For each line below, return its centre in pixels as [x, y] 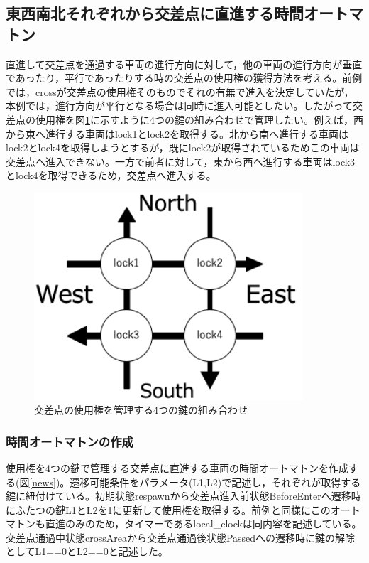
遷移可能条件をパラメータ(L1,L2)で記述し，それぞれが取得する [215, 482]
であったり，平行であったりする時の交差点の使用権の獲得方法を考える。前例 [184, 78]
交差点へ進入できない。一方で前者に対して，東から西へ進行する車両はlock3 [181, 161]
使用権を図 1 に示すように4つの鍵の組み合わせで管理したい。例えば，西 [199, 119]
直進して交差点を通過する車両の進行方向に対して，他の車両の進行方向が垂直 [184, 64]
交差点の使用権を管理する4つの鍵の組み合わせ [141, 410]
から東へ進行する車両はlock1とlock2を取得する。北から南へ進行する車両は [177, 133]
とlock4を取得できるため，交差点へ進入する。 [111, 175]
